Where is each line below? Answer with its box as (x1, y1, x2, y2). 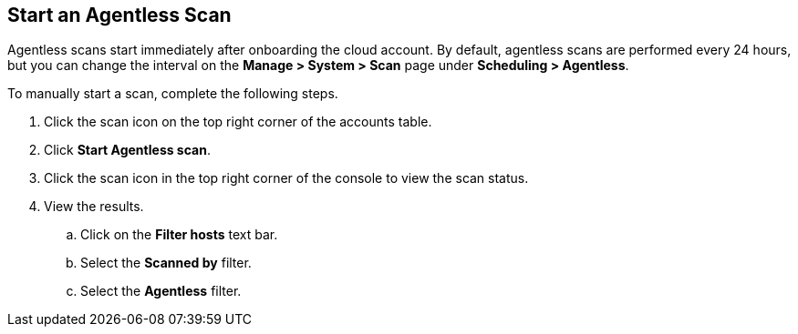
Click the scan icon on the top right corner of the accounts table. (44, 114, 432, 130)
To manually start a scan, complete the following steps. (7, 86, 338, 102)
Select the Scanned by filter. (80, 255, 252, 271)
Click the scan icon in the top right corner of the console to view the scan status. (44, 170, 529, 187)
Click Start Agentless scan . (44, 142, 211, 158)
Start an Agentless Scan (7, 4, 232, 26)
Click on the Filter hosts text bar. (80, 227, 278, 243)
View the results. (44, 198, 144, 215)
